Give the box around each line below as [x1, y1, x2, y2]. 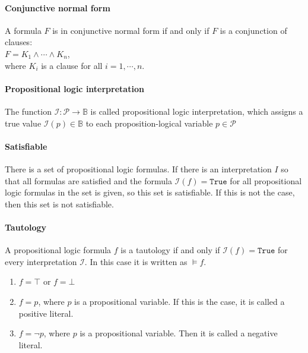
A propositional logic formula [5, 244, 112, 256]
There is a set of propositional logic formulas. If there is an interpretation [5, 162, 272, 175]
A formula [5, 24, 42, 36]
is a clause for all [41, 59, 103, 71]
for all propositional [230, 174, 302, 187]
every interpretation [5, 255, 77, 267]
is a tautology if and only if [120, 244, 220, 256]
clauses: [5, 36, 33, 48]
